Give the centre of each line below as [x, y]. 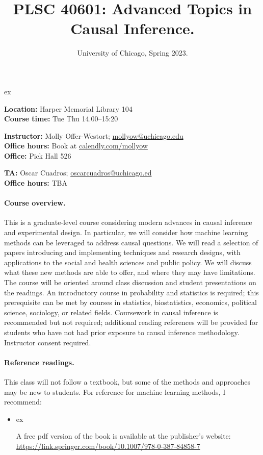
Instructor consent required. [48, 342]
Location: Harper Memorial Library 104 [68, 108]
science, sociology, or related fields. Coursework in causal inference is [111, 312]
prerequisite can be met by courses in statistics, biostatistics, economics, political [130, 302]
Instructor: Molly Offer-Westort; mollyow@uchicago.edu [94, 135]
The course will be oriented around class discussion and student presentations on [130, 282]
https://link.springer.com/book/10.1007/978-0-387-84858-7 [108, 446]
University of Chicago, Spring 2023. [133, 53]
